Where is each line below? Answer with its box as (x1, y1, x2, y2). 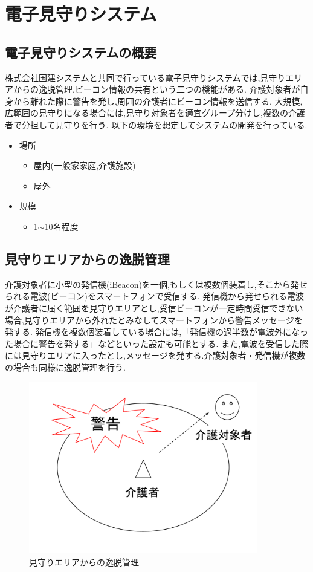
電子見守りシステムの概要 (5, 42, 157, 61)
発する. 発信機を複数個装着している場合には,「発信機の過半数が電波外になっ (5, 325, 309, 338)
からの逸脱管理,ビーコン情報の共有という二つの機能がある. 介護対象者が (13, 83, 300, 96)
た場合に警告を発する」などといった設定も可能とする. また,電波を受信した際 (5, 337, 309, 349)
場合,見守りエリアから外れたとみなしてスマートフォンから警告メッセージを (5, 313, 303, 326)
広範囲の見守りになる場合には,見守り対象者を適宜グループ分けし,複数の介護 (5, 106, 305, 119)
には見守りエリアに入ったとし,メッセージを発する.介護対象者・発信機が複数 (5, 349, 306, 362)
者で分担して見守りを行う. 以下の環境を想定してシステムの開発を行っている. (5, 118, 308, 131)
